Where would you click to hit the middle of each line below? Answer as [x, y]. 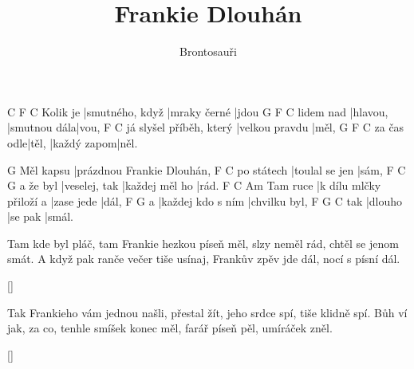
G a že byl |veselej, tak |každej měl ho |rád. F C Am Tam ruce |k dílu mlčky [194, 185]
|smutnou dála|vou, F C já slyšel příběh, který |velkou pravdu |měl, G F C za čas [206, 127]
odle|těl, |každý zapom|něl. [73, 142]
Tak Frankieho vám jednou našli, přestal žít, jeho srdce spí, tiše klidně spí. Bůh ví [207, 312]
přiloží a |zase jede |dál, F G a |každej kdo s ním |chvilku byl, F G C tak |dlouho [205, 200]
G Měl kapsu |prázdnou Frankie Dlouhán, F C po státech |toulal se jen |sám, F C [207, 169]
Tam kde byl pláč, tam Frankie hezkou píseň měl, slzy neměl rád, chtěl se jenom [203, 243]
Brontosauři [208, 51]
